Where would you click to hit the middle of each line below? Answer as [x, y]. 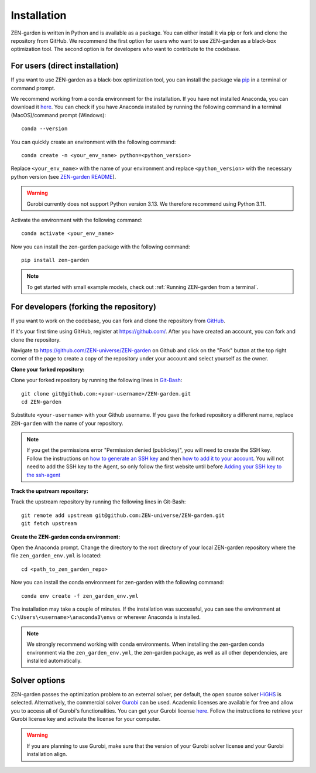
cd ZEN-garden [41, 402]
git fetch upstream [49, 524]
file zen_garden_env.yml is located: [56, 556]
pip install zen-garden [55, 260]
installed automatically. [54, 660]
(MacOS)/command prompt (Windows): [59, 115]
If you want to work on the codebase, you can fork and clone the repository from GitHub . [118, 321]
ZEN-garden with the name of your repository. [67, 423]
